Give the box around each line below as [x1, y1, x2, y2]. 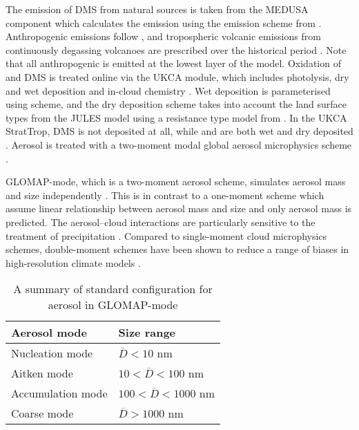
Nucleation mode [11, 345, 93, 362]
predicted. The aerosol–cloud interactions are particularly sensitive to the [6, 214, 316, 229]
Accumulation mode [11, 385, 108, 402]
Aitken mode [11, 365, 73, 382]
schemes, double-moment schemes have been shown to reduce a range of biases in [6, 242, 349, 256]
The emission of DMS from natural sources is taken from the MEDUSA [6, 2, 309, 16]
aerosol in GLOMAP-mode [48, 297, 178, 313]
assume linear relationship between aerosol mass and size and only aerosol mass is [6, 201, 352, 216]
